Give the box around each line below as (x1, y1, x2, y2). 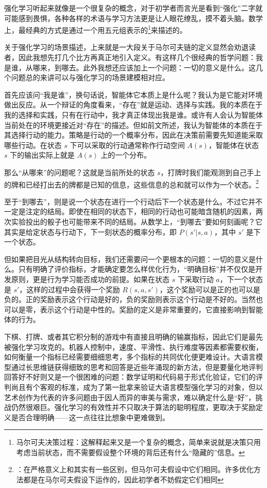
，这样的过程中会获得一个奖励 (19, 284, 120, 294)
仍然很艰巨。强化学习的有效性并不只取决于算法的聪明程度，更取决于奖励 (11, 402, 256, 412)
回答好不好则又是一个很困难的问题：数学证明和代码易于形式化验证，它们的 (4, 371, 256, 382)
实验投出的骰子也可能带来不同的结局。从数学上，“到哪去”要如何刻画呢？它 (11, 216, 263, 227)
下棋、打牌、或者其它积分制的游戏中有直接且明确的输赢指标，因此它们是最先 (4, 331, 263, 342)
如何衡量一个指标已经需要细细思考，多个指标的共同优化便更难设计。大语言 (4, 351, 256, 362)
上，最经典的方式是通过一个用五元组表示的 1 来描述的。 (4, 23, 187, 35)
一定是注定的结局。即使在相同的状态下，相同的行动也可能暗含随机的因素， (4, 206, 256, 217)
